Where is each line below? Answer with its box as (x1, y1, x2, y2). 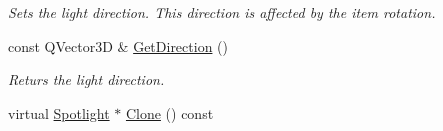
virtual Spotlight (8, 102, 110, 123)
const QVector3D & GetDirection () (8, 35, 228, 56)
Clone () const (125, 102, 214, 123)
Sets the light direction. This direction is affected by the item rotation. (8, 2, 436, 22)
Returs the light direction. (8, 69, 165, 90)
